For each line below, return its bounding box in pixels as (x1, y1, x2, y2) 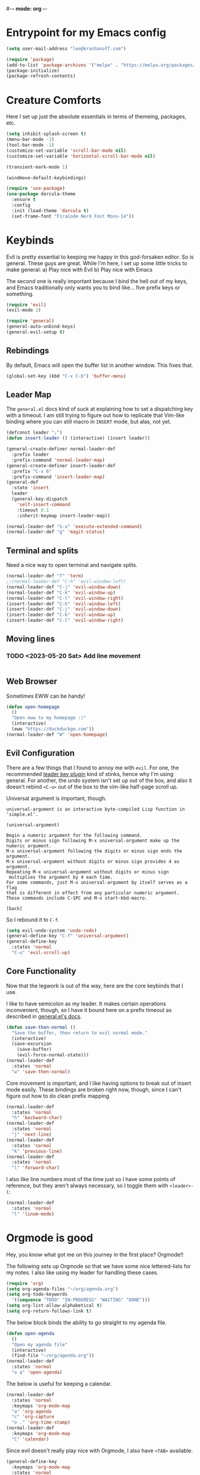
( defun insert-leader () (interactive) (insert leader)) (6, 436, 151, 441)
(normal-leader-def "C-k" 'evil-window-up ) (6, 590, 116, 596)
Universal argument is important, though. (6, 795, 107, 802)
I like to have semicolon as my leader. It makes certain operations (6, 1000, 167, 1007)
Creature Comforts (6, 93, 102, 107)
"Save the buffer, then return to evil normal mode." (11, 1030, 148, 1036)
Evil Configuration (6, 748, 75, 758)
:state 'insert (11, 485, 49, 491)
